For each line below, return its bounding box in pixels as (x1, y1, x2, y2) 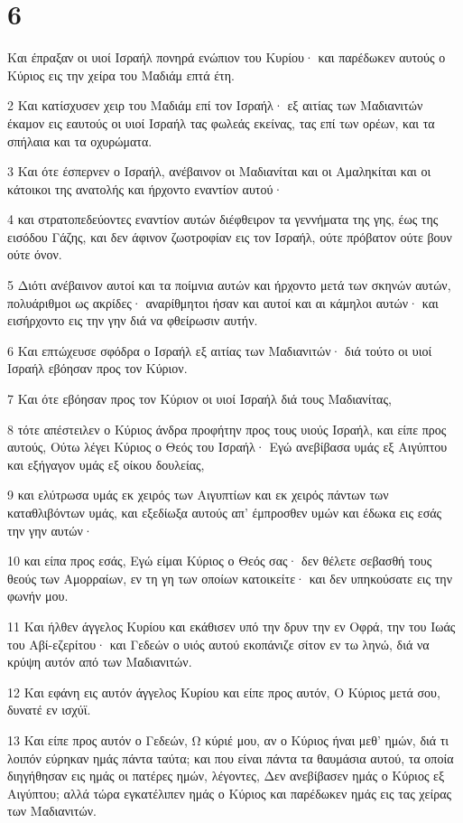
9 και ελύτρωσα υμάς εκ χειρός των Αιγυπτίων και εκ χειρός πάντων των (7, 485, 389, 504)
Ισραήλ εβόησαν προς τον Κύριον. (7, 359, 188, 378)
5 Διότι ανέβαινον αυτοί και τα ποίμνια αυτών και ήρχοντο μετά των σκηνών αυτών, (7, 276, 451, 295)
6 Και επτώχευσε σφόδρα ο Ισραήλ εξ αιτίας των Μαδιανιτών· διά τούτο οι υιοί (7, 341, 432, 360)
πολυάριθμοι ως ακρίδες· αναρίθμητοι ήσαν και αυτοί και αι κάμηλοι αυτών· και (7, 293, 439, 312)
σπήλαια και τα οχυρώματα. (7, 131, 153, 150)
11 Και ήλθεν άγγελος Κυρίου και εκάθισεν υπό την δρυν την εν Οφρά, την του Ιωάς (7, 616, 456, 635)
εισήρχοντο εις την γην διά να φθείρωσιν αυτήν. (7, 311, 258, 330)
